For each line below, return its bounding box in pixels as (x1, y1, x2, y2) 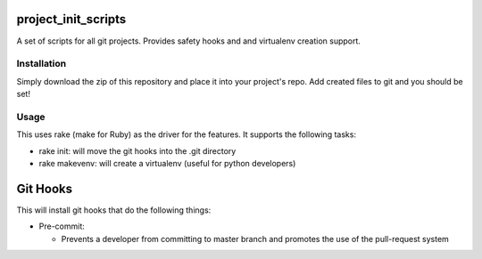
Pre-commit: (38, 221, 85, 231)
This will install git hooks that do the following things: (16, 205, 212, 215)
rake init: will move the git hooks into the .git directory (38, 145, 237, 156)
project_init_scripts (16, 12, 127, 27)
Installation (16, 58, 67, 70)
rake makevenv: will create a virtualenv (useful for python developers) (38, 158, 296, 168)
